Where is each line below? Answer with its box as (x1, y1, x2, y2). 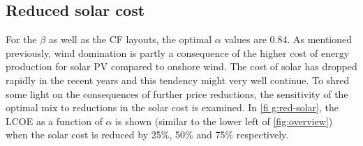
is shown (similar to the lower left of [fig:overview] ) (115, 113, 333, 128)
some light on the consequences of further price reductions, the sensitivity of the (6, 86, 348, 101)
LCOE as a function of (6, 113, 103, 128)
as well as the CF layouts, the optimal (48, 32, 212, 47)
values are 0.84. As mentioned (224, 32, 353, 47)
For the (6, 32, 37, 47)
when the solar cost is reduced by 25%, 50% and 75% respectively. (6, 127, 289, 142)
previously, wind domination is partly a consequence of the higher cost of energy (6, 45, 350, 60)
